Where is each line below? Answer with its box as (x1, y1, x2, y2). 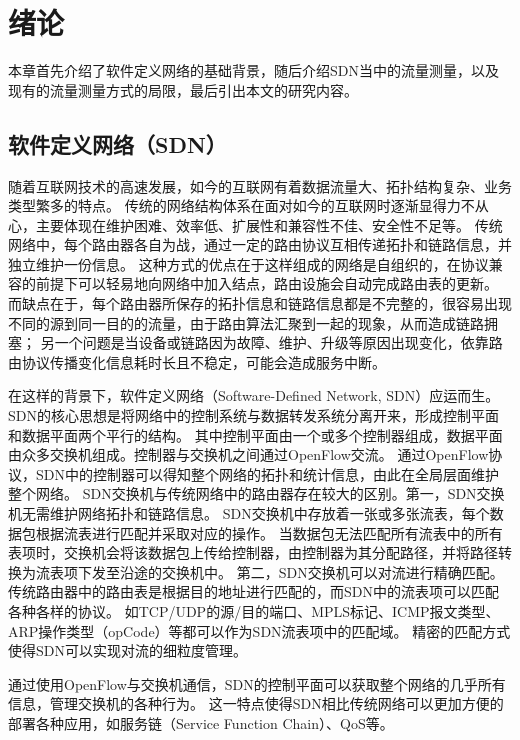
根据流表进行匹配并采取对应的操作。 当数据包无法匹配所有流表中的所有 (35, 522, 503, 543)
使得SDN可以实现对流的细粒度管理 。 (8, 640, 247, 661)
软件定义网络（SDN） (8, 128, 227, 159)
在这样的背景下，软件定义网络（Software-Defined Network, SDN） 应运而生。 (8, 385, 500, 406)
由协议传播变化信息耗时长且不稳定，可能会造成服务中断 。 (8, 351, 386, 372)
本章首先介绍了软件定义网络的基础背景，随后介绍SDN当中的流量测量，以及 (8, 60, 499, 81)
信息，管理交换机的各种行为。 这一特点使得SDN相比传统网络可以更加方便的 (8, 693, 504, 714)
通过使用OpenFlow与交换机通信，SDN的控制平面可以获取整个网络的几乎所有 (8, 673, 506, 694)
